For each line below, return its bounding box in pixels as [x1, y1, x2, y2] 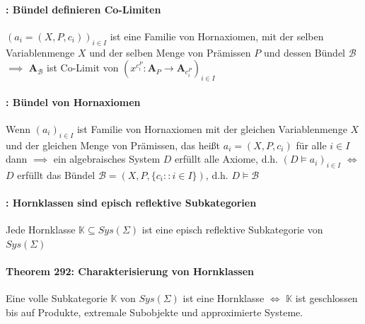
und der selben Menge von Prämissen [89, 45, 251, 59]
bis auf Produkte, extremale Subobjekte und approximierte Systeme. [6, 304, 303, 319]
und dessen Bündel [263, 45, 346, 59]
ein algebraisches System [53, 151, 161, 166]
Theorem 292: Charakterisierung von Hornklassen [6, 264, 255, 279]
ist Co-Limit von [47, 60, 119, 75]
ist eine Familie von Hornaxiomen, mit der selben [110, 28, 324, 43]
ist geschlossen [295, 291, 358, 306]
